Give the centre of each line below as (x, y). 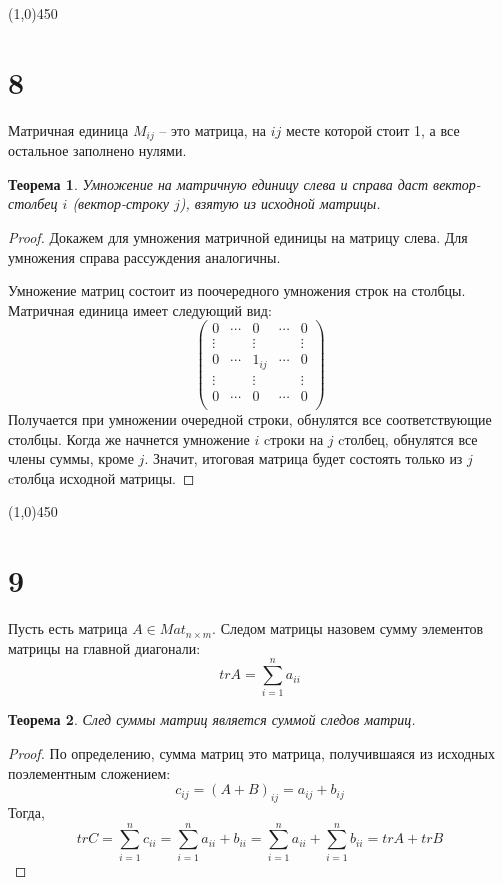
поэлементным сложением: (89, 772)
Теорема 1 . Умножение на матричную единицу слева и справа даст (218, 183)
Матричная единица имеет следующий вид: (140, 309)
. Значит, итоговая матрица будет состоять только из (303, 458)
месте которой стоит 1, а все (372, 129)
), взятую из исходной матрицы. (280, 203)
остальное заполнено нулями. (97, 150)
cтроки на (293, 438)
